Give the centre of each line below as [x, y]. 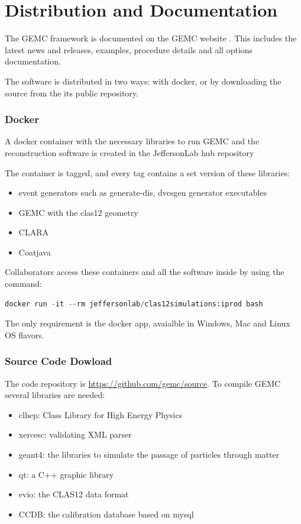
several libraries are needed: [55, 395]
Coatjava [35, 252]
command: [23, 284]
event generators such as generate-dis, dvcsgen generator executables [143, 193]
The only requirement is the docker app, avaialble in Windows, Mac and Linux [148, 323]
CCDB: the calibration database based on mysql [106, 514]
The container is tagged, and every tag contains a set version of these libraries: [148, 172]
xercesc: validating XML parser [75, 434]
